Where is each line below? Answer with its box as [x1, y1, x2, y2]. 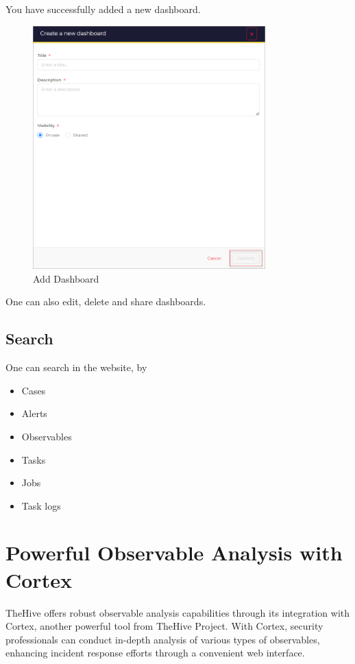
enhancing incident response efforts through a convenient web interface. [5, 645, 305, 660]
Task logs [21, 498, 61, 512]
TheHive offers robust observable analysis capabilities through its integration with [5, 605, 350, 619]
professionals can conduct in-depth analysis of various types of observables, [5, 632, 320, 646]
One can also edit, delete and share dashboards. [5, 294, 206, 309]
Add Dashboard [33, 271, 99, 285]
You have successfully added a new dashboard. [5, 2, 201, 16]
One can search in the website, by [5, 360, 147, 375]
